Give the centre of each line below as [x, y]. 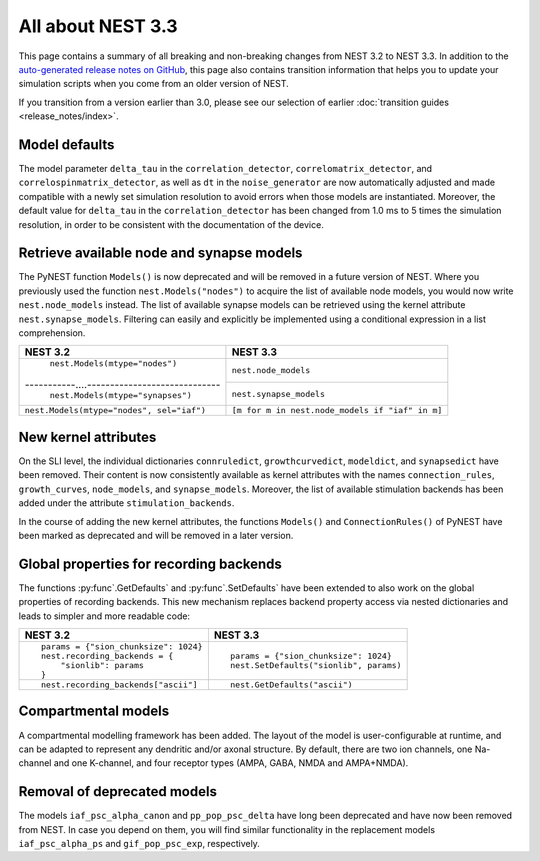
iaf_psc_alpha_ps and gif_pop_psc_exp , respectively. [139, 843]
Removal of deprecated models [117, 791]
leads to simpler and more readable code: [104, 616]
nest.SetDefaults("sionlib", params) [316, 665]
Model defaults [66, 144]
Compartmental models [94, 711]
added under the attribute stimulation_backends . [126, 503]
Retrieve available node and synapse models [160, 253]
